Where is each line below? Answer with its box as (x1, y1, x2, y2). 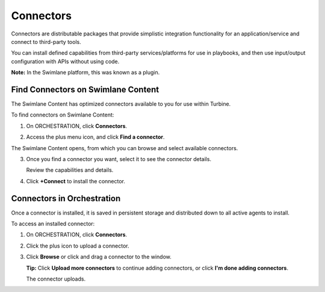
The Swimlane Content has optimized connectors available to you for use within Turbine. (11, 100, 231, 108)
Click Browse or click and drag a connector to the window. (26, 253, 172, 261)
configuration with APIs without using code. (11, 58, 120, 65)
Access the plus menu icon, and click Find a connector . (26, 133, 165, 141)
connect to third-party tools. (11, 38, 81, 45)
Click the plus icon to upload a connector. (26, 242, 129, 249)
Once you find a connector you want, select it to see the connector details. (26, 155, 212, 162)
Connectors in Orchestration (11, 193, 121, 204)
